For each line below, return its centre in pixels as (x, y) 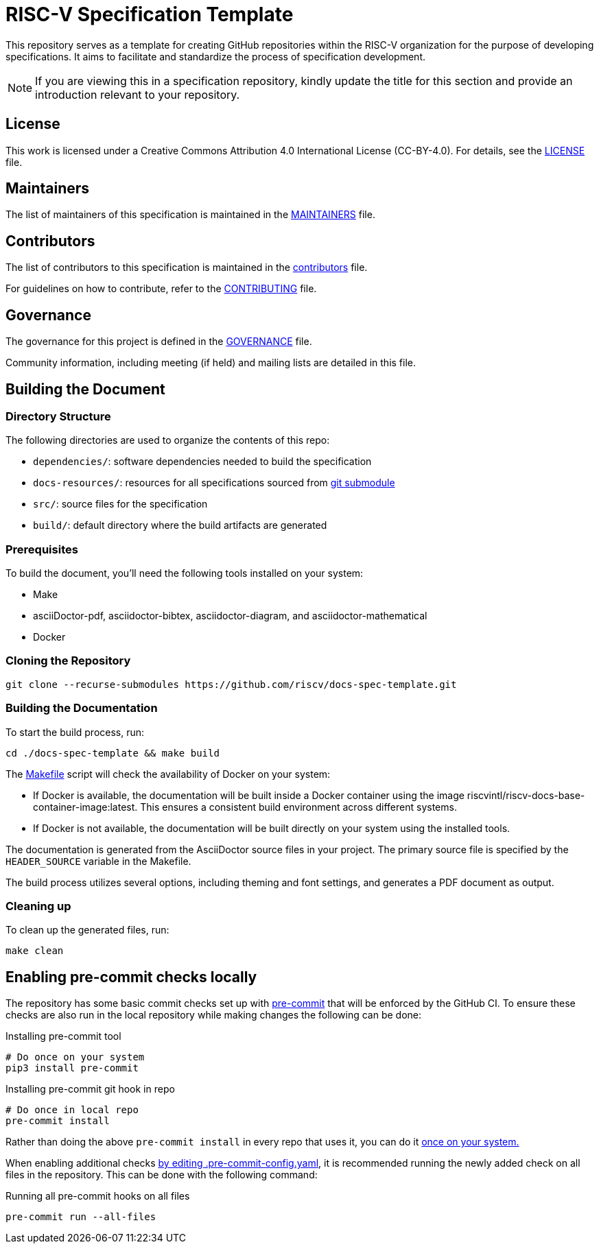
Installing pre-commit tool (63, 1036)
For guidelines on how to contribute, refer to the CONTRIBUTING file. (161, 289)
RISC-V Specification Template (150, 14)
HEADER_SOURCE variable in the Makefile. (98, 861)
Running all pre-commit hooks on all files (98, 1196)
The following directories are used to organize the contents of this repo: (168, 440)
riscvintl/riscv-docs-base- (526, 795)
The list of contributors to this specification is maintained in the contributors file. (187, 267)
